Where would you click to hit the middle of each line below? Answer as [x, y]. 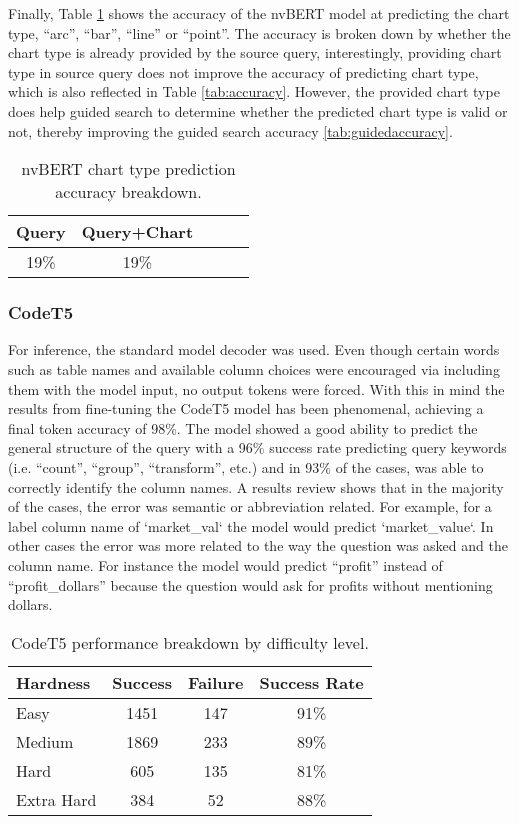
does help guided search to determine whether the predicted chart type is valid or [258, 110]
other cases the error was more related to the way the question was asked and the [258, 545]
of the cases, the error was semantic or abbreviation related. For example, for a [250, 506]
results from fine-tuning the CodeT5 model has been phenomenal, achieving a [246, 408]
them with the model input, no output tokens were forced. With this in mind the [256, 388]
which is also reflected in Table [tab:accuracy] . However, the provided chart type [254, 91]
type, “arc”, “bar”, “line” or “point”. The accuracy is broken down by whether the [259, 32]
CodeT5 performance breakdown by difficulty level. [189, 642]
